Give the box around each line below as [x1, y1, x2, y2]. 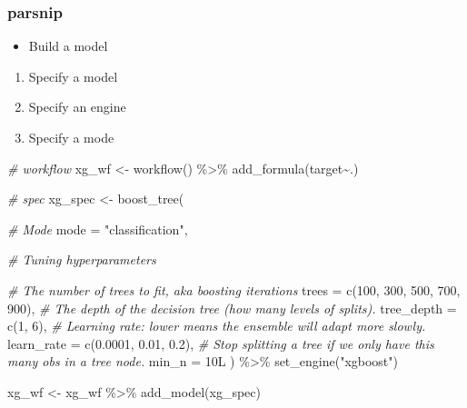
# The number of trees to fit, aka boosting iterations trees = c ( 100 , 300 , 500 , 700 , [7, 280, 461, 299]
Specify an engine [28, 97, 126, 116]
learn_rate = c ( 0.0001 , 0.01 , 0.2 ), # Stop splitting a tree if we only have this [7, 333, 434, 353]
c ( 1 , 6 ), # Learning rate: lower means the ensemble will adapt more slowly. [7, 316, 426, 335]
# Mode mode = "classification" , [7, 219, 188, 238]
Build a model [28, 36, 108, 55]
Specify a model [28, 66, 118, 85]
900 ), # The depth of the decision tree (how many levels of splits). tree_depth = [7, 298, 457, 317]
